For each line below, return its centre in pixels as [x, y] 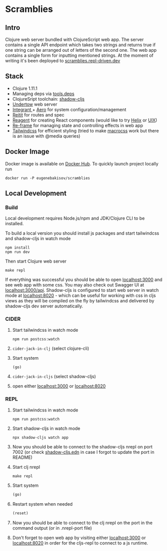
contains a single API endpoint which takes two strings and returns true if [81, 45]
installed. [14, 224]
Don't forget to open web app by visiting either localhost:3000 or [79, 538]
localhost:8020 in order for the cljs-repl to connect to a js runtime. [80, 543]
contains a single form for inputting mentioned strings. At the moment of [79, 55]
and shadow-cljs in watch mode [38, 239]
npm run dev [17, 252]
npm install [17, 248]
